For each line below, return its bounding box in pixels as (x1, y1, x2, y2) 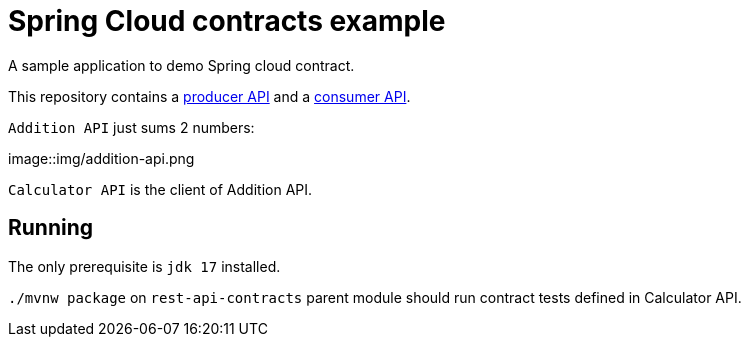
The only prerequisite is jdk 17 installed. (8, 257, 281, 275)
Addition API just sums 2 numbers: (8, 118, 255, 136)
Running (8, 215, 94, 241)
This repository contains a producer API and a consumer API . (8, 87, 411, 105)
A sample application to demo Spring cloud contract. (8, 56, 355, 74)
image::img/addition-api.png (8, 149, 195, 167)
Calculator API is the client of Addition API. (8, 180, 313, 198)
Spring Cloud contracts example (8, 4, 446, 38)
